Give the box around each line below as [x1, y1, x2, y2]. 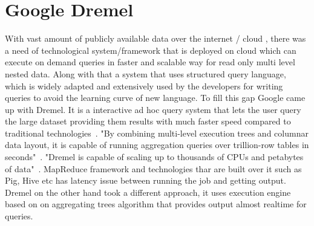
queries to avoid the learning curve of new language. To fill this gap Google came [5, 91, 306, 104]
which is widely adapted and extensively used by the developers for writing [5, 79, 283, 92]
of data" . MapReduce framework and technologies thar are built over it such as [5, 162, 302, 175]
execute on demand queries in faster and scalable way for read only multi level [5, 56, 295, 68]
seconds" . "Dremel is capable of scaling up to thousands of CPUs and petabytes [5, 150, 304, 163]
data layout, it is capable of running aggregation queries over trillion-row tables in [5, 138, 309, 151]
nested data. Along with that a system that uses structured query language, [5, 67, 286, 80]
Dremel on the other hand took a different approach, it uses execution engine [5, 186, 291, 198]
